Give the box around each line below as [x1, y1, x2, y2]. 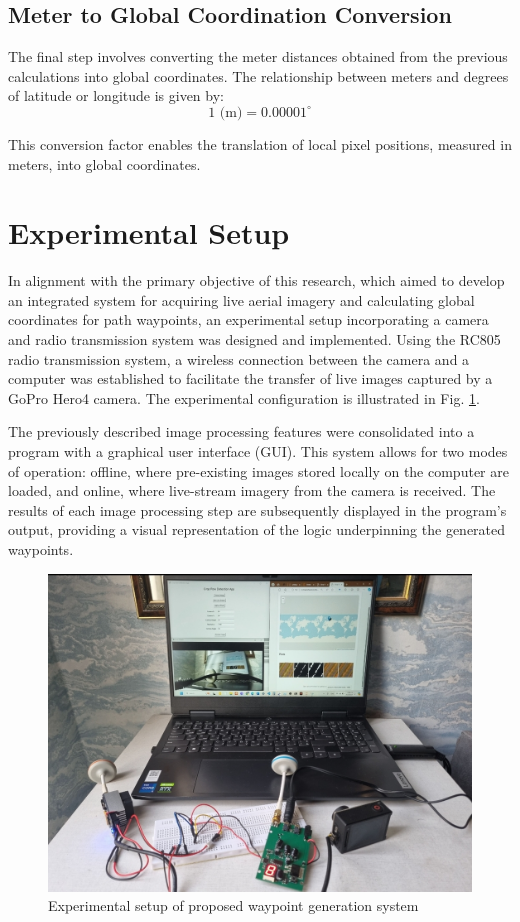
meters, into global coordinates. [8, 153, 201, 174]
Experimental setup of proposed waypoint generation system [48, 895, 419, 916]
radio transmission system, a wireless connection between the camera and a [8, 348, 470, 369]
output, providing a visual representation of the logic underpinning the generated [8, 519, 506, 540]
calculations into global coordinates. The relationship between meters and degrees [8, 65, 509, 86]
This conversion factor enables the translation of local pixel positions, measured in [8, 133, 512, 154]
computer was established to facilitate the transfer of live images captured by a [8, 368, 493, 389]
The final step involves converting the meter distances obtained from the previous [8, 46, 508, 67]
